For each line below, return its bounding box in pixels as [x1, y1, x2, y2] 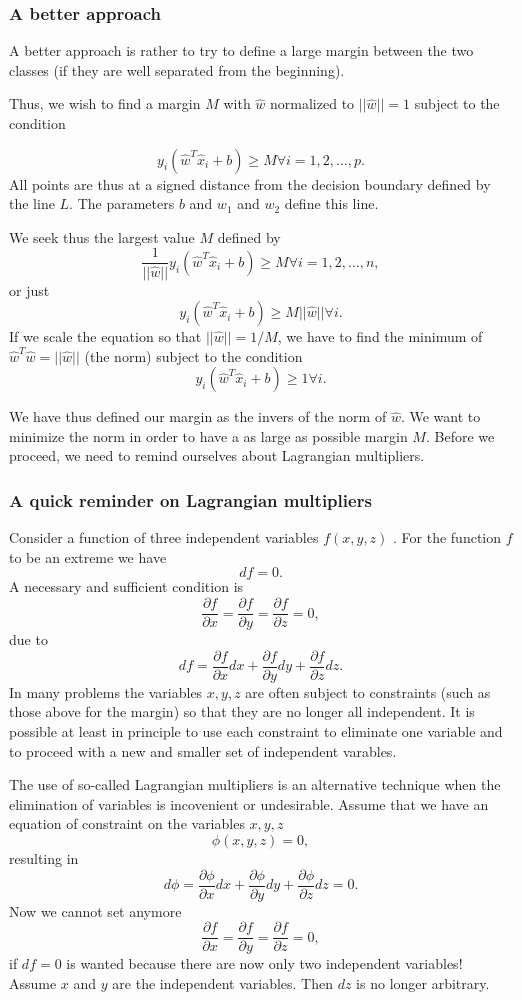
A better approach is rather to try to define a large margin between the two [9, 40, 474, 61]
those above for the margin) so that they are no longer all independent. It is [9, 701, 475, 722]
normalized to [270, 93, 355, 114]
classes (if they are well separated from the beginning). [9, 59, 345, 80]
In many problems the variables [9, 681, 203, 702]
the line [9, 193, 55, 214]
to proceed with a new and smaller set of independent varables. [9, 740, 397, 761]
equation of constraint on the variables [9, 813, 245, 834]
